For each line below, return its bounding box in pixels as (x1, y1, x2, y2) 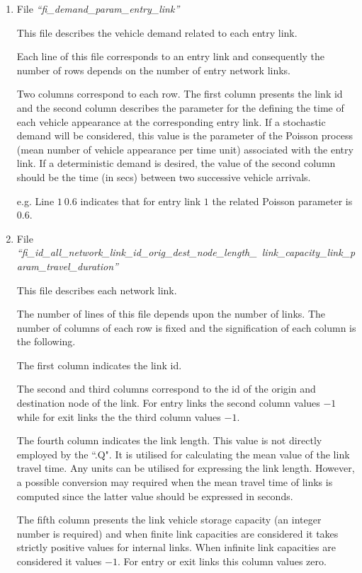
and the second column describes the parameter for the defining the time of (16, 100, 344, 115)
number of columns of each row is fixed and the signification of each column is (16, 320, 356, 335)
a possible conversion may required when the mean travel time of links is (16, 475, 333, 490)
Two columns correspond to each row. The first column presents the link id (16, 86, 343, 101)
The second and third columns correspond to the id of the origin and (16, 381, 316, 396)
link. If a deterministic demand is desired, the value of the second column (16, 156, 336, 170)
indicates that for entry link (80, 193, 201, 208)
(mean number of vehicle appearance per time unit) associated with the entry (16, 141, 353, 156)
